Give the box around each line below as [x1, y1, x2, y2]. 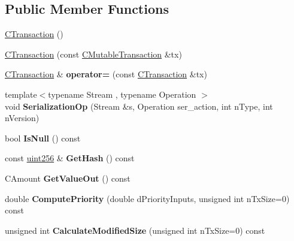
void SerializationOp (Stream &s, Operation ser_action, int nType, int [5, 100, 273, 112]
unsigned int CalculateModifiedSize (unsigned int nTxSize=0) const [5, 224, 265, 236]
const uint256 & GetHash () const [5, 152, 135, 164]
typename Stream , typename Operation [48, 88, 196, 100]
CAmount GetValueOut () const [5, 171, 131, 184]
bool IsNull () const [5, 131, 81, 144]
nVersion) [5, 112, 40, 124]
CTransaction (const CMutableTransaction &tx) [5, 47, 182, 60]
